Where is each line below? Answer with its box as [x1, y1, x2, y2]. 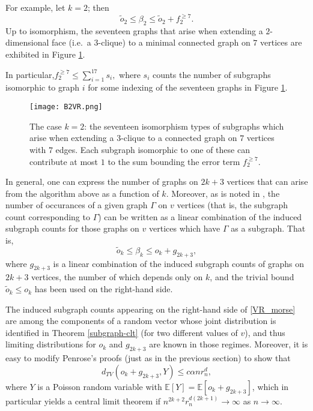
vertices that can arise [226, 175, 308, 188]
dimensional [5, 36, 49, 49]
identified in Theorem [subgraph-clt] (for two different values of [5, 326, 238, 338]
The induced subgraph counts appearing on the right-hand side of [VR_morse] [5, 302, 296, 315]
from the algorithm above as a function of [5, 187, 159, 199]
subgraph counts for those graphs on [5, 222, 139, 235]
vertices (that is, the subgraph [177, 199, 288, 211]
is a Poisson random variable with [37, 380, 162, 392]
